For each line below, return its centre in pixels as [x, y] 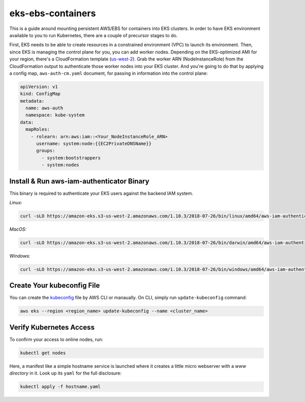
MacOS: [18, 229]
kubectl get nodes [43, 353]
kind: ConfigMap [40, 94]
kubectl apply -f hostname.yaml [60, 387]
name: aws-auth [44, 108]
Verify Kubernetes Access [52, 327]
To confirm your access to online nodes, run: [56, 339]
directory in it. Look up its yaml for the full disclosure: [66, 373]
